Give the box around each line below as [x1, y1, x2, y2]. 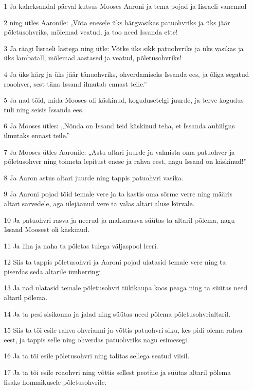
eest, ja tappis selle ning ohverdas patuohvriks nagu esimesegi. [4, 334, 189, 344]
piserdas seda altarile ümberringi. [4, 266, 103, 276]
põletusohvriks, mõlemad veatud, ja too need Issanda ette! [4, 27, 178, 37]
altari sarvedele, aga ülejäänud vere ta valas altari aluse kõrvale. [4, 198, 195, 208]
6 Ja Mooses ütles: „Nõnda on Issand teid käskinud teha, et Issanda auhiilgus [4, 121, 235, 131]
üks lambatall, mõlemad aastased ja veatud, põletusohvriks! [4, 53, 181, 63]
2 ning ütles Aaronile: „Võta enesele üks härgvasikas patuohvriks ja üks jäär [4, 17, 230, 27]
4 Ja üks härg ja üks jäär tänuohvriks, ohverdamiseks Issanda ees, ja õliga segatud [4, 69, 249, 79]
